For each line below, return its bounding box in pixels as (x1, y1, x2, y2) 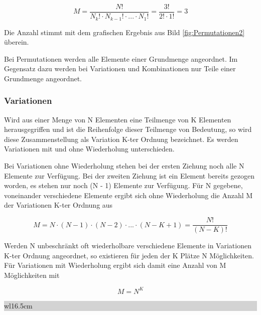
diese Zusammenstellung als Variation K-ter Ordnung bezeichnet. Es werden (4, 133, 238, 144)
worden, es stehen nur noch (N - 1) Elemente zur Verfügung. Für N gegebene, (4, 180, 243, 191)
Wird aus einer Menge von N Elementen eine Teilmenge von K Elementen (4, 114, 231, 124)
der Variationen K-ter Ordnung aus (4, 200, 113, 210)
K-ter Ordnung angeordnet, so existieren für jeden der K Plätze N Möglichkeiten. (4, 250, 254, 260)
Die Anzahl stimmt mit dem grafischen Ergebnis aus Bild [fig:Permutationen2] (4, 27, 245, 37)
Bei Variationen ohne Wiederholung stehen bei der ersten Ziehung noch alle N (4, 161, 244, 171)
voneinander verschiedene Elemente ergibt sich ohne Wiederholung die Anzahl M (4, 190, 253, 200)
